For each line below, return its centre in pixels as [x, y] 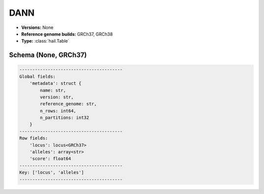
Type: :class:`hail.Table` [45, 41]
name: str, [53, 90]
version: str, [57, 97]
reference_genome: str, [68, 104]
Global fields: [37, 76]
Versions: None [37, 27]
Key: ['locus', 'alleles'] [52, 172]
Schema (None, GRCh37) [48, 55]
